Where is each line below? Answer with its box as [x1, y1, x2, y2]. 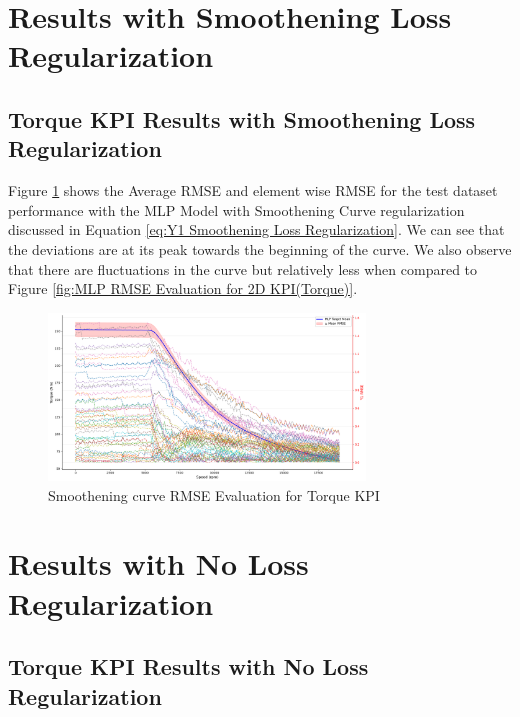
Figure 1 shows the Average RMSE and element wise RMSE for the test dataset [8, 180, 498, 201]
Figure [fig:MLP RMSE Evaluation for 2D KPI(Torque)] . [8, 278, 358, 299]
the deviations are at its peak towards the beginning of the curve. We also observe [8, 238, 512, 259]
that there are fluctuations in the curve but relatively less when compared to [8, 258, 478, 279]
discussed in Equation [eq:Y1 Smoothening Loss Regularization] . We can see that [8, 219, 505, 240]
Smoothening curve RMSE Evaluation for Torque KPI [48, 484, 380, 505]
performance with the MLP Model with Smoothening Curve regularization [8, 199, 465, 220]
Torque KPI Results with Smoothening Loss [8, 103, 476, 134]
